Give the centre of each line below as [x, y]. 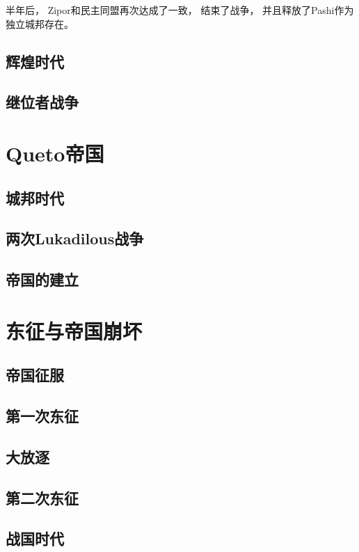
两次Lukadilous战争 [75, 238]
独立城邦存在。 [40, 23]
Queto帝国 [55, 153]
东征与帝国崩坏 [74, 330]
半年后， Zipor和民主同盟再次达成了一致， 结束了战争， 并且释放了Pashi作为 [180, 10]
